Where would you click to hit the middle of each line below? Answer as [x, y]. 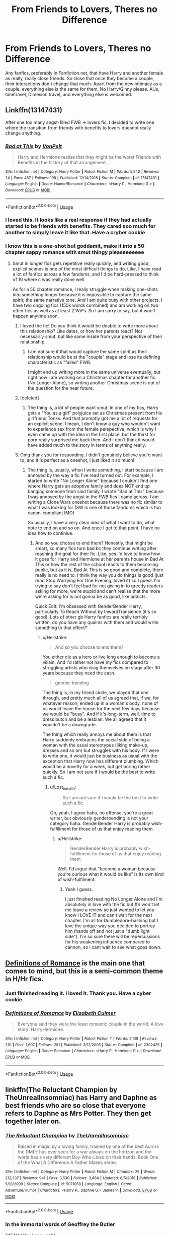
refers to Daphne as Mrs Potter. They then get [78, 1113]
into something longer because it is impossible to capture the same [82, 294]
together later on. [33, 1121]
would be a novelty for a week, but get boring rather [97, 766]
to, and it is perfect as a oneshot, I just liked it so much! [77, 460]
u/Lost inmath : [63, 787]
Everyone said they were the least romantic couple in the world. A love [91, 1024]
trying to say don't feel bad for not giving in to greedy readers [99, 586]
